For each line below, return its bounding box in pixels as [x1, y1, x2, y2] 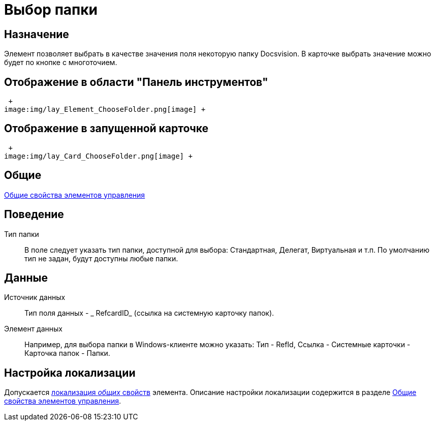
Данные [4, 271, 48, 284]
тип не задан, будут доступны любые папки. [24, 254, 178, 263]
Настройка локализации [4, 366, 136, 379]
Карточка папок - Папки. [24, 349, 110, 358]
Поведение [4, 208, 64, 221]
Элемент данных [4, 324, 63, 333]
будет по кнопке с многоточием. [4, 58, 117, 67]
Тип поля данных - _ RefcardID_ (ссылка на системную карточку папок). [24, 309, 274, 318]
